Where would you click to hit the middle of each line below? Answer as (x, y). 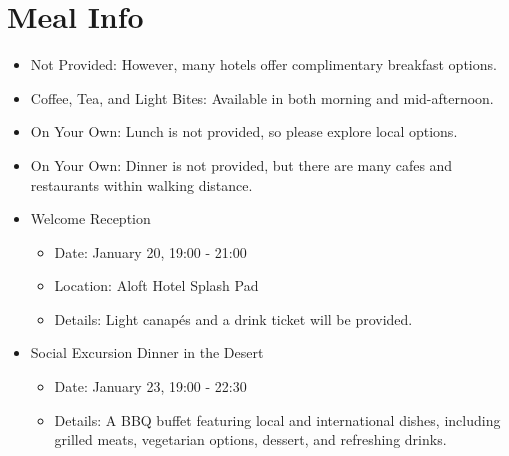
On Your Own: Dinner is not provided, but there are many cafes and (241, 164)
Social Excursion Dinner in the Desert (147, 352)
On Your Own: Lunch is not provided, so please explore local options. (244, 131)
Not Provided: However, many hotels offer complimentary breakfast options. (263, 64)
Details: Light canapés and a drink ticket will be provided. (233, 318)
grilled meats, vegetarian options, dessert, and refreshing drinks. (250, 439)
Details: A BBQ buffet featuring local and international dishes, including (277, 419)
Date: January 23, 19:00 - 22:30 (150, 386)
